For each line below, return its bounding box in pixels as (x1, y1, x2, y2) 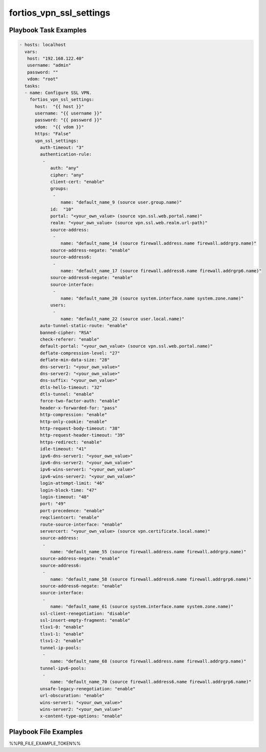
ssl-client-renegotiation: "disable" (40, 611, 131, 616)
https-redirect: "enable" (40, 439, 102, 445)
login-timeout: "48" (40, 494, 89, 499)
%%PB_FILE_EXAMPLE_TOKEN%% (9, 740, 81, 746)
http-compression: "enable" (40, 412, 108, 418)
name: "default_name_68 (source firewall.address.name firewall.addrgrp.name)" (50, 658, 246, 664)
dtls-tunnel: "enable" (40, 392, 95, 397)
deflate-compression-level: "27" (40, 350, 120, 356)
